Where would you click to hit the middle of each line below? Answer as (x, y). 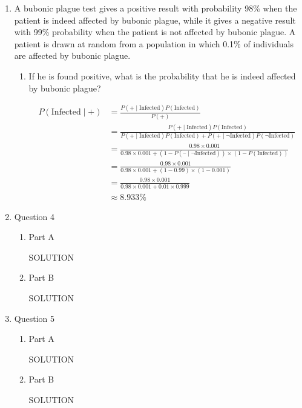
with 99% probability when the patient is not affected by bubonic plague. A (155, 32)
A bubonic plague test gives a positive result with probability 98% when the (156, 8)
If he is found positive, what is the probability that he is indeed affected (162, 75)
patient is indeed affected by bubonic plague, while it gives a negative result (155, 20)
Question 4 (34, 216)
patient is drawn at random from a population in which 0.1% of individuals (154, 43)
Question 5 (34, 318)
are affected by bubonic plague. (72, 55)
